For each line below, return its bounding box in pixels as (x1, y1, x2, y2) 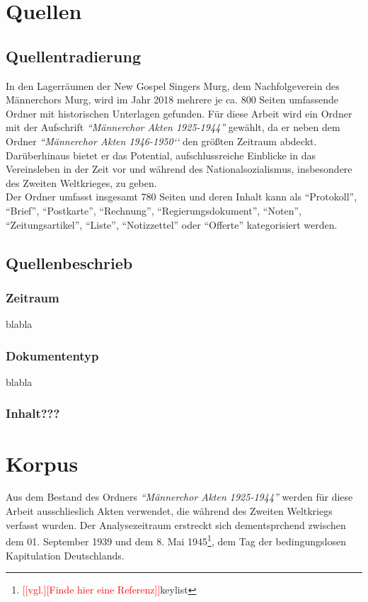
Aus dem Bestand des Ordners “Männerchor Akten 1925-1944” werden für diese (6, 489, 353, 504)
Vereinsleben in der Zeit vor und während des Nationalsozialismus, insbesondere (6, 161, 352, 176)
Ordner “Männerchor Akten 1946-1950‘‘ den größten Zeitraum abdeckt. (6, 133, 317, 148)
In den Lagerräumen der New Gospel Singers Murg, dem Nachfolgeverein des (6, 78, 340, 93)
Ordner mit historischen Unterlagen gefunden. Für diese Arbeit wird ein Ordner (6, 106, 352, 120)
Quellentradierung (6, 45, 141, 67)
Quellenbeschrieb (6, 251, 133, 273)
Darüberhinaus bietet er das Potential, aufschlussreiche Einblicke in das (6, 147, 316, 162)
